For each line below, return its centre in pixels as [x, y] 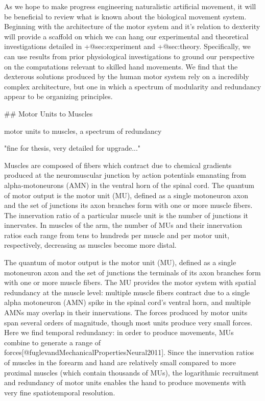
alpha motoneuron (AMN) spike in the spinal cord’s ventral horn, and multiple [128, 302]
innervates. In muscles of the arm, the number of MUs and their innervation [123, 225]
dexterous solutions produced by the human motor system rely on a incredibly [127, 76]
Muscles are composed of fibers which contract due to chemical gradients [118, 165]
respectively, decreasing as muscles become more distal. [90, 245]
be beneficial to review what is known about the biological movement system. [125, 16]
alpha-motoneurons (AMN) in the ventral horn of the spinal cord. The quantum [129, 185]
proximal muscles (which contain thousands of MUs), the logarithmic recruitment [131, 372]
